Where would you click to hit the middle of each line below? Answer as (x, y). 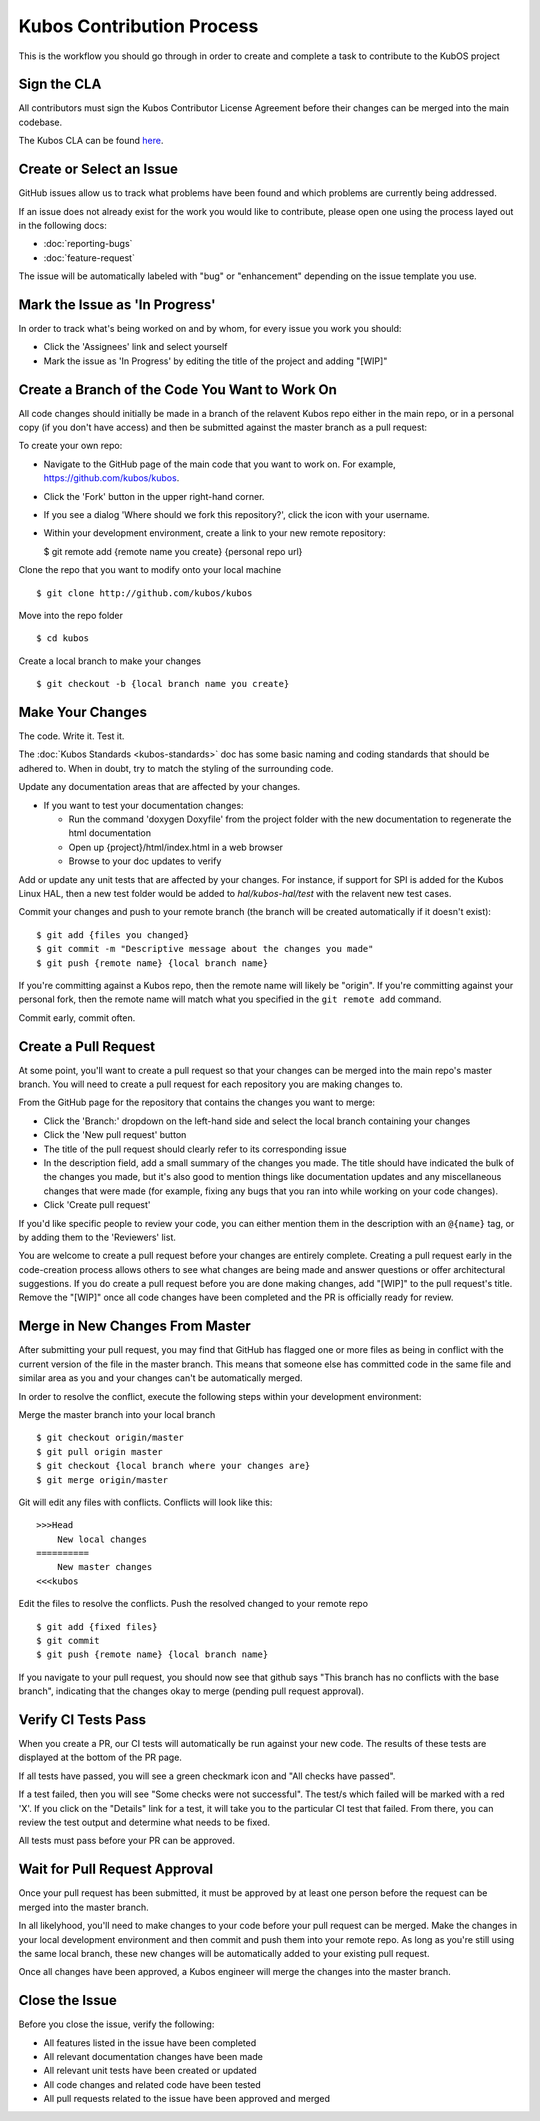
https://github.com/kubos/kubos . (111, 478)
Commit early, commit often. (77, 1017)
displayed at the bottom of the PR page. (100, 1757)
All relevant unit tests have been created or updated (150, 2071)
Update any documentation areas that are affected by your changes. (159, 787)
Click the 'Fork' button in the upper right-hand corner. (154, 496)
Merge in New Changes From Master (135, 1326)
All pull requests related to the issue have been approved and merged (186, 2099)
